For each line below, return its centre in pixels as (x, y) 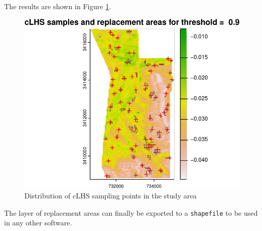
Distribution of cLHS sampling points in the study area (111, 195)
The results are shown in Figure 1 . (58, 6)
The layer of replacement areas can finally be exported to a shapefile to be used (131, 212)
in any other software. (38, 223)
